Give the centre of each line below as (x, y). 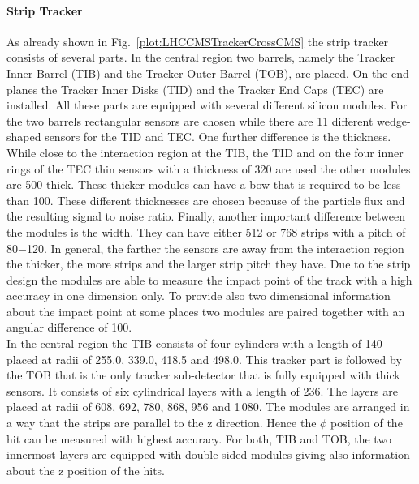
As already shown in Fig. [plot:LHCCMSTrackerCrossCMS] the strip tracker (198, 41)
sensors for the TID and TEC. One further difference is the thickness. (218, 137)
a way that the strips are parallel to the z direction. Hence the (162, 423)
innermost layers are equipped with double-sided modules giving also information (208, 454)
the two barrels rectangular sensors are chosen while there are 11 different (190, 120)
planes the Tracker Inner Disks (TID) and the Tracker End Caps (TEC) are (195, 89)
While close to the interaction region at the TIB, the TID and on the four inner (205, 152)
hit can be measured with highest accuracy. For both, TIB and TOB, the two (199, 438)
